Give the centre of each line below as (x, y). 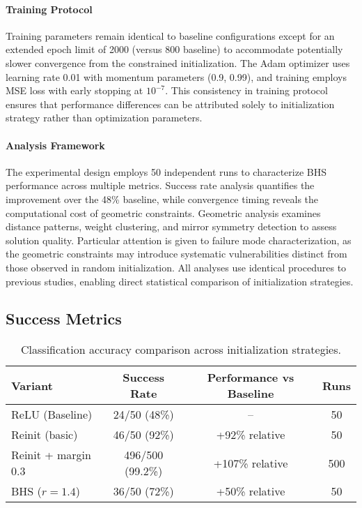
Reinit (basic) (45, 435)
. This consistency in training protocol (246, 90)
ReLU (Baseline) (52, 414)
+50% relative (251, 491)
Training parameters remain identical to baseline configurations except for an (170, 35)
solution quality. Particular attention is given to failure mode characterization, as (179, 240)
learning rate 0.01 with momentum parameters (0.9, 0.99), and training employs (176, 76)
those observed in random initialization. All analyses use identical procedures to (176, 267)
